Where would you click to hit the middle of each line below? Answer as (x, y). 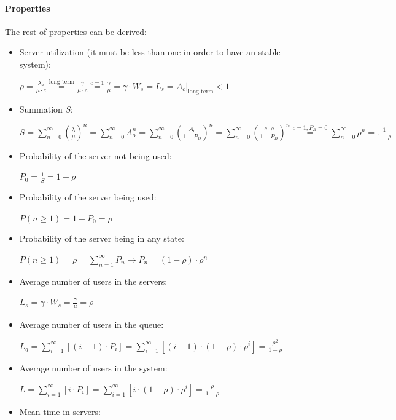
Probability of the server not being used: (95, 155)
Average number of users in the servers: (93, 281)
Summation (41, 109)
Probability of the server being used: (88, 197)
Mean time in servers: (60, 411)
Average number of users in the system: (93, 368)
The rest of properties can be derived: (76, 31)
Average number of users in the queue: (91, 324)
